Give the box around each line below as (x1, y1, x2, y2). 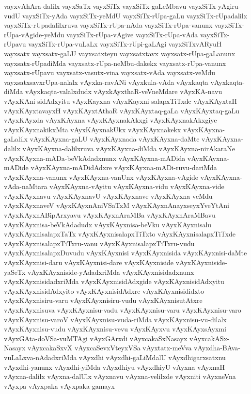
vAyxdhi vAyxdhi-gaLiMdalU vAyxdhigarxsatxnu (78, 352, 226, 362)
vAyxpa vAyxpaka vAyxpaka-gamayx (4, 380, 115, 391)
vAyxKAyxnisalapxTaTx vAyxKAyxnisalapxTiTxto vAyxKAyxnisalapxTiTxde (4, 229, 235, 239)
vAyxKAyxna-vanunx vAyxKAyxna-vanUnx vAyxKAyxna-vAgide (4, 172, 199, 182)
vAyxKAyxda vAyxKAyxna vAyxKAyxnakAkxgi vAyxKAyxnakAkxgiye (4, 115, 217, 125)
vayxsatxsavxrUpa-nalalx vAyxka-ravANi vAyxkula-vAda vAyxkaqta (4, 77, 208, 87)
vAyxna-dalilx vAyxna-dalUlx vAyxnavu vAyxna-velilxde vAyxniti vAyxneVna (4, 371, 236, 381)
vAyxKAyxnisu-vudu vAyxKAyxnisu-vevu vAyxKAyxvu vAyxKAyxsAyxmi (4, 324, 226, 334)
